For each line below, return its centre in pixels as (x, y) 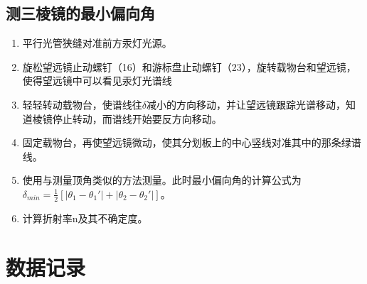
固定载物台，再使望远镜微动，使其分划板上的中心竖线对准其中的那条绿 (187, 142)
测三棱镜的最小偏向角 (80, 13)
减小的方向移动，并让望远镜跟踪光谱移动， (246, 104)
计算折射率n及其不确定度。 (85, 218)
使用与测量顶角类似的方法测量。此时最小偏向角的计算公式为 (162, 180)
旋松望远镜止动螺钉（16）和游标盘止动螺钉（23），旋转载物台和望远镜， (189, 66)
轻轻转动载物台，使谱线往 (82, 104)
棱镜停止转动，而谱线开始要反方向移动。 (127, 118)
